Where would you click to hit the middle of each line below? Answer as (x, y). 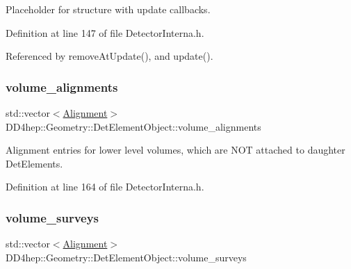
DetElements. (34, 163)
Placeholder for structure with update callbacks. (108, 9)
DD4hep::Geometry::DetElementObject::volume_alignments (133, 126)
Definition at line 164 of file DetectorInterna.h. (105, 187)
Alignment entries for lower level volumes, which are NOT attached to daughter (175, 150)
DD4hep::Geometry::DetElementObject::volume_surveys (126, 257)
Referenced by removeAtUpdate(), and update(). (109, 56)
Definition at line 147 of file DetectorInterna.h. (105, 32)
